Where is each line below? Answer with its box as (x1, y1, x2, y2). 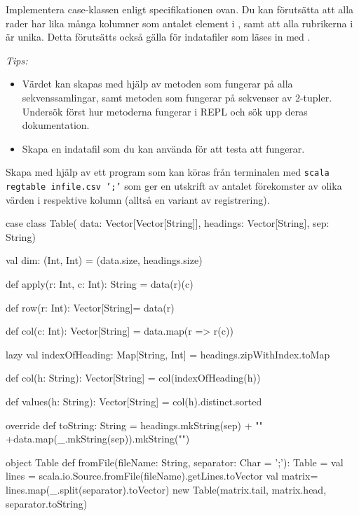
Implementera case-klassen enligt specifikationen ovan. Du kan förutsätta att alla (6, 2, 354, 16)
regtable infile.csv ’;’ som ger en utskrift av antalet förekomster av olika (6, 179, 342, 193)
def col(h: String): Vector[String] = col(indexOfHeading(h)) (6, 370, 261, 385)
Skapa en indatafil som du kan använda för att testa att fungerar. (22, 141, 305, 155)
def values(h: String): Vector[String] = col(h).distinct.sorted (6, 394, 262, 408)
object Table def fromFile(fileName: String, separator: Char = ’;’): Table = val (6, 454, 344, 469)
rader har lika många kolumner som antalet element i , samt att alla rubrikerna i (6, 15, 353, 30)
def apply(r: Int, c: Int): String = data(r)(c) (6, 277, 194, 291)
